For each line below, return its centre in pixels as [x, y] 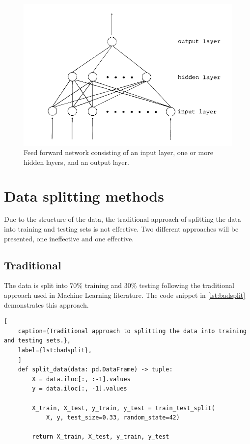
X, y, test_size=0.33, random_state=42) [113, 418]
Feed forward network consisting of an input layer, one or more [118, 152]
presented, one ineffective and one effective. [69, 238]
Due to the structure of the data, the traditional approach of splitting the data [123, 219]
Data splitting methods [84, 196]
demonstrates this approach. [46, 304]
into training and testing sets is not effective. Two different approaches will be [121, 229]
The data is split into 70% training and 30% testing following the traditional [119, 285]
